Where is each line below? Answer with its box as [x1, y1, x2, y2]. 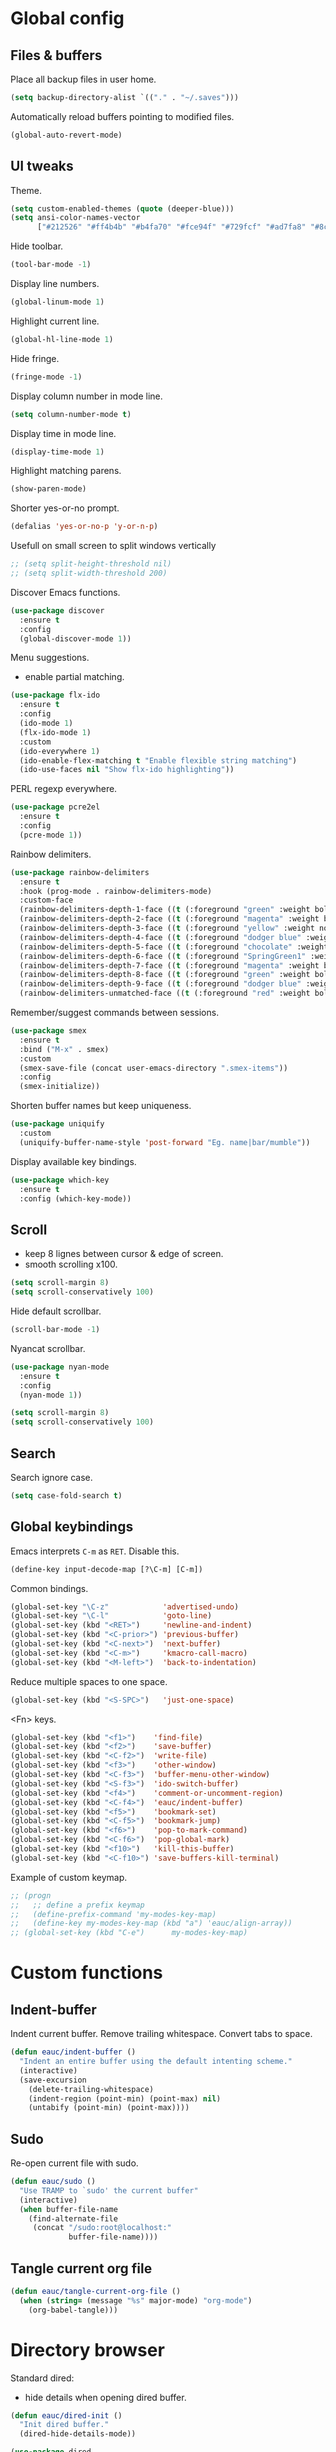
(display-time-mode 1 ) [10, 447, 105, 457]
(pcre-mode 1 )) [19, 830, 83, 840]
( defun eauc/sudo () [10, 2177, 97, 2187]
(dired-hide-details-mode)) [19, 2429, 137, 2439]
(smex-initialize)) [19, 1082, 101, 1092]
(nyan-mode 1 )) [19, 1390, 83, 1400]
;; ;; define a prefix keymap [10, 1900, 145, 1910]
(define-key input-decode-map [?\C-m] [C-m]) [10, 1564, 203, 1574]
